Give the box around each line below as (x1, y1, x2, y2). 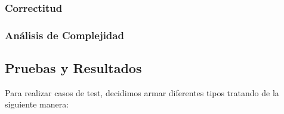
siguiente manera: (5, 98, 69, 110)
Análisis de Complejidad (5, 27, 124, 42)
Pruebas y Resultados (5, 59, 142, 77)
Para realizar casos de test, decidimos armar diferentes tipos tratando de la (5, 86, 279, 99)
